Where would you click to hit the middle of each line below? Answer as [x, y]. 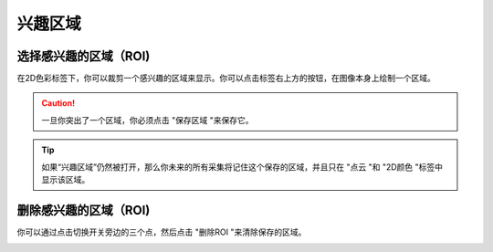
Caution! [58, 103]
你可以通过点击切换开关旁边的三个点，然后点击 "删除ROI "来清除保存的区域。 [162, 232]
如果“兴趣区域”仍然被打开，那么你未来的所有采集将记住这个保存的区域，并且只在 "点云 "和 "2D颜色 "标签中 [242, 167]
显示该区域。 [66, 180]
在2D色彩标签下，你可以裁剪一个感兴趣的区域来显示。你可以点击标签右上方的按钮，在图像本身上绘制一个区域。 [226, 79]
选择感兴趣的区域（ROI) [84, 56]
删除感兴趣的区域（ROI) [84, 210]
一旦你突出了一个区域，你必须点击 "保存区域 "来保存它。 [147, 120]
